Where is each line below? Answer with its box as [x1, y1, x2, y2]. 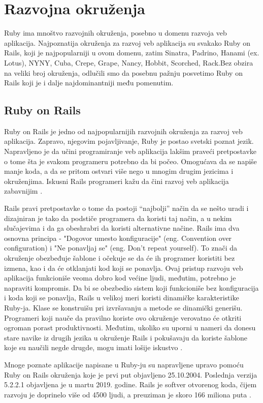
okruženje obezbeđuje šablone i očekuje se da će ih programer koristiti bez [4, 253, 235, 263]
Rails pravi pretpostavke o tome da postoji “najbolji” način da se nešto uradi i [4, 203, 249, 213]
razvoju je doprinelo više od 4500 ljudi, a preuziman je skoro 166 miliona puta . [4, 389, 251, 399]
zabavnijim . [4, 185, 43, 196]
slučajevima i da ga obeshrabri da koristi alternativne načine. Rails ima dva [4, 223, 240, 233]
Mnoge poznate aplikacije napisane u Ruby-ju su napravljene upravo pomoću [4, 359, 244, 369]
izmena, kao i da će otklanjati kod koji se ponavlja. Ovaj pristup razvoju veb [4, 262, 243, 273]
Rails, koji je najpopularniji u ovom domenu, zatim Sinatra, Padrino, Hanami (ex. [4, 47, 259, 58]
